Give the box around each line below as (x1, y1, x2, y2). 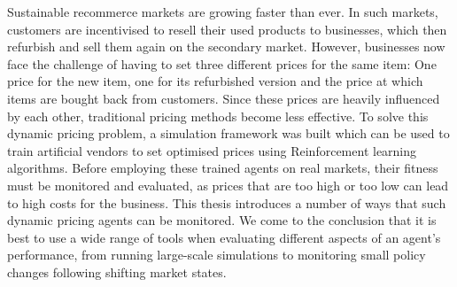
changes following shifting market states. (7, 262, 227, 281)
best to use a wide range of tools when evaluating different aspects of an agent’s (7, 228, 441, 246)
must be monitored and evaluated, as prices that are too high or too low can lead (7, 175, 449, 194)
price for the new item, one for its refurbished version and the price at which (7, 72, 423, 90)
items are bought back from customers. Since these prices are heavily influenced (7, 89, 440, 107)
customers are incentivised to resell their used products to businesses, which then (7, 19, 447, 38)
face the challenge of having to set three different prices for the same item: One (7, 54, 437, 73)
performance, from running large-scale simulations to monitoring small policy (7, 245, 426, 264)
